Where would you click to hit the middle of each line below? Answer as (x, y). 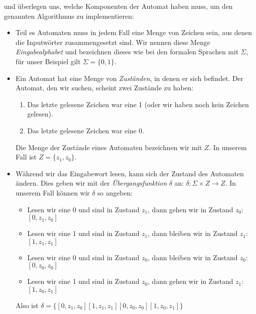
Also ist (27, 305)
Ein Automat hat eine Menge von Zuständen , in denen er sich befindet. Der (129, 78)
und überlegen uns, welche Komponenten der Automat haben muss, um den (118, 6)
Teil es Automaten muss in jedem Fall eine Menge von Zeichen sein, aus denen (134, 32)
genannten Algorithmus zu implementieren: (69, 16)
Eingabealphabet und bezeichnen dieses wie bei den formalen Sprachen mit (127, 52)
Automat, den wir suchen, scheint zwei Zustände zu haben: (104, 88)
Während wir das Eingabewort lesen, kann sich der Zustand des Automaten (130, 173)
